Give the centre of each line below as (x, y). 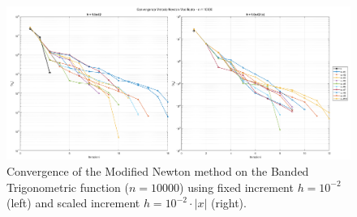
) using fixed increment (237, 187)
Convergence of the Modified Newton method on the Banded (158, 171)
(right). (228, 203)
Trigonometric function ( (68, 187)
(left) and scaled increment (73, 203)
